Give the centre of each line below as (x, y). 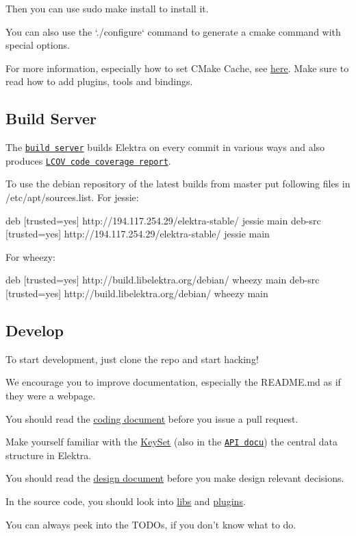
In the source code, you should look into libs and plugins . (126, 501)
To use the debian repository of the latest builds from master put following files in (178, 184)
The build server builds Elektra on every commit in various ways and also (165, 147)
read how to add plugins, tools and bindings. (99, 81)
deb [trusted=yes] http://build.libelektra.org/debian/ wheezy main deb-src (163, 280)
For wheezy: (30, 256)
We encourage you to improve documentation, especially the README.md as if (173, 382)
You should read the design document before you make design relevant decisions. (175, 478)
